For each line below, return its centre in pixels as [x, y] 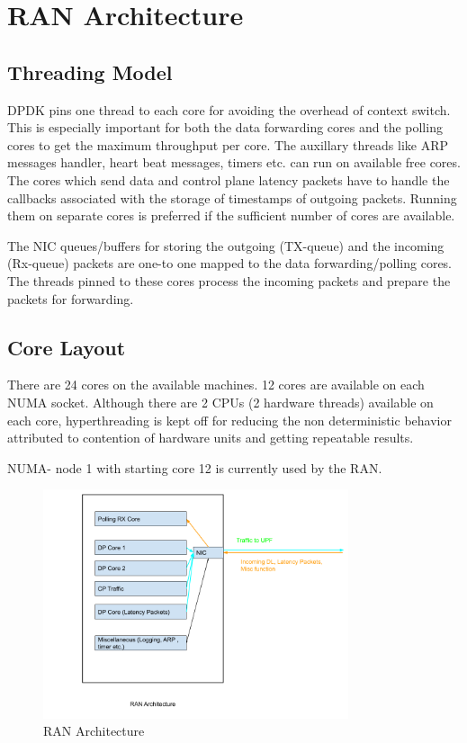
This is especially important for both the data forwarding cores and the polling [225, 127]
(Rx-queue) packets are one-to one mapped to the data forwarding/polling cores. [230, 263]
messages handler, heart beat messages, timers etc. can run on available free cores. [234, 162]
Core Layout [67, 347]
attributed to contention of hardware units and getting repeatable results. [211, 438]
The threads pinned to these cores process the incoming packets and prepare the [229, 280]
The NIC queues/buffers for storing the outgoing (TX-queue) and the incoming [226, 245]
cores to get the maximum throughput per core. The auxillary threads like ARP [228, 144]
